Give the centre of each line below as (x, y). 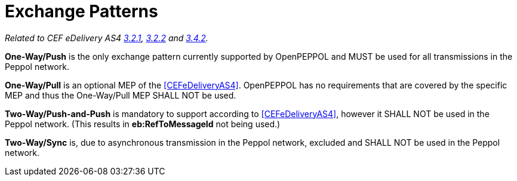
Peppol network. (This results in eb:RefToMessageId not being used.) (143, 124)
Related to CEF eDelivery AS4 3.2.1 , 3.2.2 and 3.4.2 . (107, 38)
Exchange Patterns (81, 11)
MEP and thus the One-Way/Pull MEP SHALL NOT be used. (121, 95)
